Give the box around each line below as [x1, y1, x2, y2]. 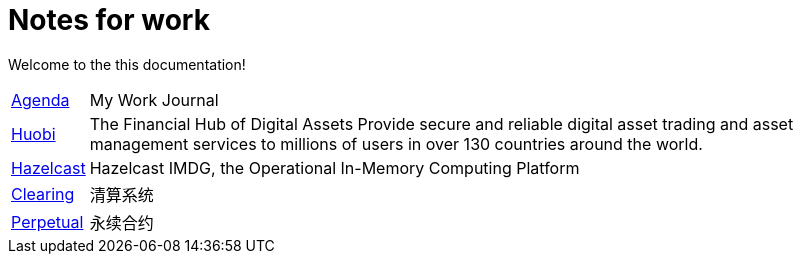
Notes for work [8, 3, 210, 37]
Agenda [11, 89, 70, 110]
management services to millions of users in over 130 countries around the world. [89, 133, 703, 154]
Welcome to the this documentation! [8, 55, 246, 73]
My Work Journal [89, 89, 219, 110]
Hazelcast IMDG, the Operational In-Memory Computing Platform [89, 157, 580, 178]
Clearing [11, 183, 75, 204]
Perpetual [11, 211, 84, 232]
